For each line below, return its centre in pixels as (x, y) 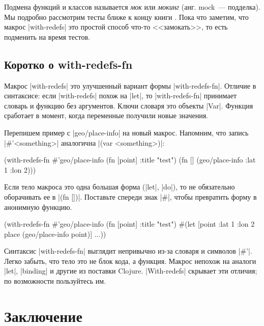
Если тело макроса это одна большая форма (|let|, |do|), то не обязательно (120, 187)
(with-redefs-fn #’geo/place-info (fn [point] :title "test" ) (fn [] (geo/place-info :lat (130, 160)
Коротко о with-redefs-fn (68, 64)
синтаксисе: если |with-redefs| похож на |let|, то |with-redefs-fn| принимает (121, 96)
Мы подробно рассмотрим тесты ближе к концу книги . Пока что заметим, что (126, 17)
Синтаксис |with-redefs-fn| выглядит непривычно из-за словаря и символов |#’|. (128, 251)
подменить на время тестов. (47, 36)
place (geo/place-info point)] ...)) (55, 234)
